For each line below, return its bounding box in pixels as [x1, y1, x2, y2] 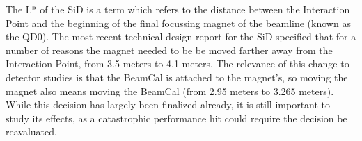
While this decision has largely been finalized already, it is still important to [6, 97, 331, 112]
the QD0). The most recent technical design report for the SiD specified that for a [6, 29, 356, 44]
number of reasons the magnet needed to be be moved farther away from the [6, 42, 333, 57]
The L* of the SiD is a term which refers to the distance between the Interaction [6, 2, 350, 16]
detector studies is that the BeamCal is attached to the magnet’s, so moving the [6, 69, 348, 84]
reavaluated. [6, 124, 57, 139]
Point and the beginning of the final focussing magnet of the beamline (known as [6, 15, 351, 30]
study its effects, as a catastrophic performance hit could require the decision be [6, 110, 347, 125]
